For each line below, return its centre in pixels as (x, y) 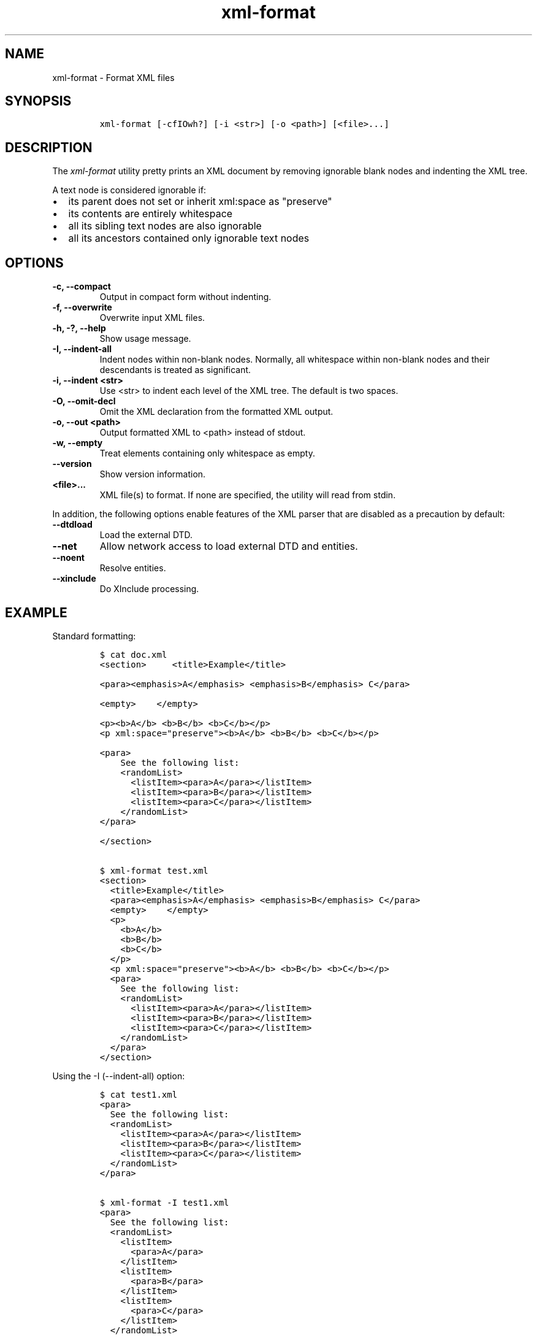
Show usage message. (145, 339)
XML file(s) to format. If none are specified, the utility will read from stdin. (248, 495)
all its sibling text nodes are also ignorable (165, 226)
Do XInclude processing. (149, 589)
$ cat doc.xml (133, 654)
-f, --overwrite (82, 307)
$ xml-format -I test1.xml (164, 1202)
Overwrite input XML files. (152, 318)
